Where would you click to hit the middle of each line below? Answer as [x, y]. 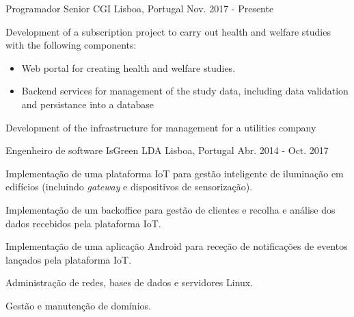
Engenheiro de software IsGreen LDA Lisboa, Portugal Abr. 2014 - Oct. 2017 [167, 150]
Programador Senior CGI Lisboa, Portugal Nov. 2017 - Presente [140, 8]
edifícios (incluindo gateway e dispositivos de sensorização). [129, 187]
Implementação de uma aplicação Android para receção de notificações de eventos [177, 246]
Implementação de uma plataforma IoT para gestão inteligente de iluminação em [175, 173]
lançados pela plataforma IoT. [69, 259]
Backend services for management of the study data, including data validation [185, 91]
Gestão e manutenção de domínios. [78, 305]
